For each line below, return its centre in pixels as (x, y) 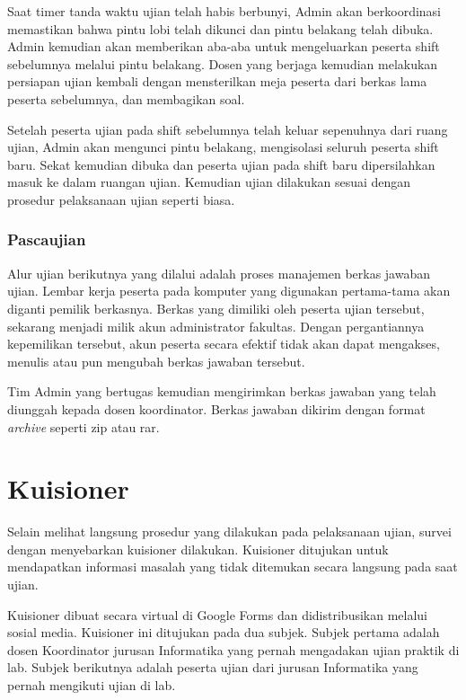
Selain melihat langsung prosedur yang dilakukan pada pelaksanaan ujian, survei (229, 532)
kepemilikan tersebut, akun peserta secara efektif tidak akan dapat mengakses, (224, 344)
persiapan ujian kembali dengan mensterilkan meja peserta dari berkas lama (217, 81)
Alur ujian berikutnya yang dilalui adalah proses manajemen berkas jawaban (219, 273)
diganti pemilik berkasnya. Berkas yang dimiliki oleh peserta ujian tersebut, (216, 308)
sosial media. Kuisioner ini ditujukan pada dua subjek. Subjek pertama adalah (224, 632)
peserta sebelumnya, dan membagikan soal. (126, 98)
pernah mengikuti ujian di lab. (92, 684)
